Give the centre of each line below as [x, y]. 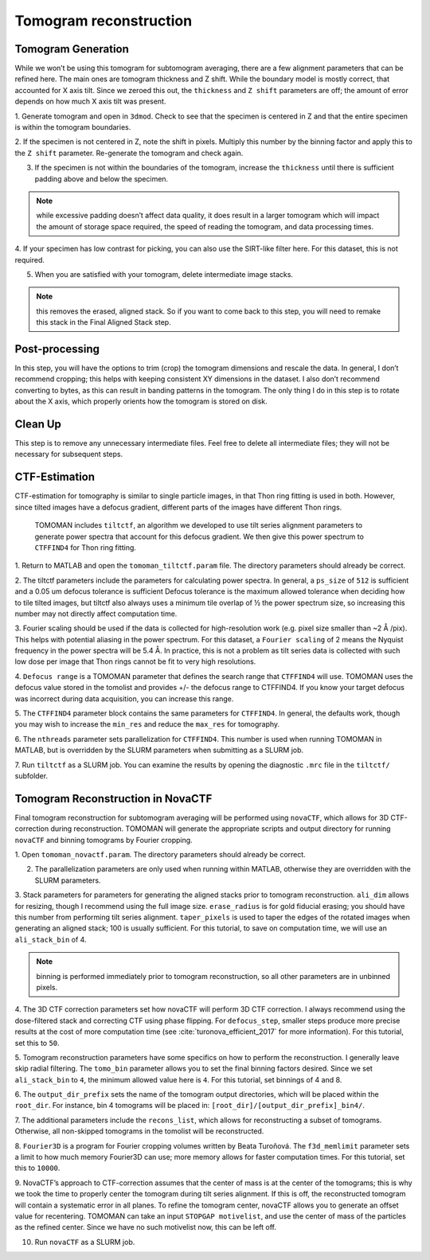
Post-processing [57, 349]
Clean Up [38, 424]
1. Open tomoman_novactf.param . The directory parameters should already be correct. [160, 855]
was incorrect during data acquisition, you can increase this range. [124, 698]
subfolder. [31, 775]
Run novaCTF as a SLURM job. [85, 1242]
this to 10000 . [37, 1168]
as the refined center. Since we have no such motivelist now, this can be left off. [145, 1227]
